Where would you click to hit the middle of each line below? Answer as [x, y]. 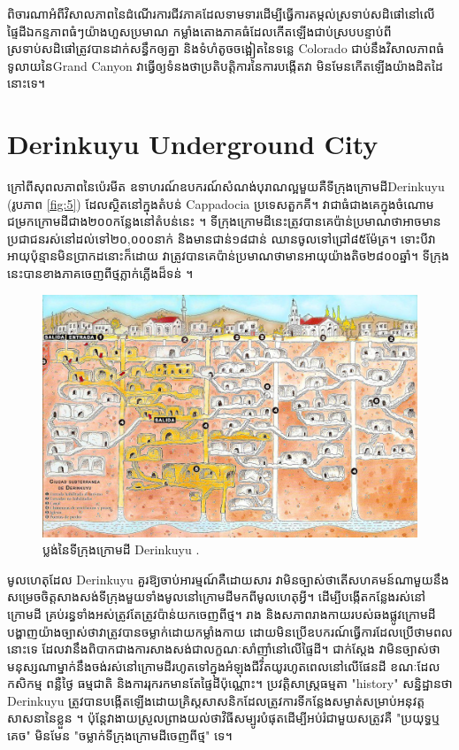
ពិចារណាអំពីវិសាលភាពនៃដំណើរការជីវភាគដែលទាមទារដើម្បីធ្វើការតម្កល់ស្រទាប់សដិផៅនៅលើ [221, 13]
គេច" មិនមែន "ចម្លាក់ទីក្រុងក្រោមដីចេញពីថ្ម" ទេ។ [120, 735]
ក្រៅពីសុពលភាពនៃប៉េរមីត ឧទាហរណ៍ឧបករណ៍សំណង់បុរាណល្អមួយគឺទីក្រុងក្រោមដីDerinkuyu [226, 186]
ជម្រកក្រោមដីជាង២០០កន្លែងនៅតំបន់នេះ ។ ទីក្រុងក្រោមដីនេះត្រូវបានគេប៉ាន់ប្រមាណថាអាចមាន [224, 221]
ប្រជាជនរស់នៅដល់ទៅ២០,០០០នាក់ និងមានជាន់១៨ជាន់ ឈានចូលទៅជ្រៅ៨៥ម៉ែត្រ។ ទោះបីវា [222, 238]
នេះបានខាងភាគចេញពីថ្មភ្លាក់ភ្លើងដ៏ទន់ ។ [100, 273]
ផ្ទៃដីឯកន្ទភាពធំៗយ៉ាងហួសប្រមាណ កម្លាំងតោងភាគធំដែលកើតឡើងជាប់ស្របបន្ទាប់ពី [199, 31]
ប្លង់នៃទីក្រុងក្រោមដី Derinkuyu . [121, 549]
